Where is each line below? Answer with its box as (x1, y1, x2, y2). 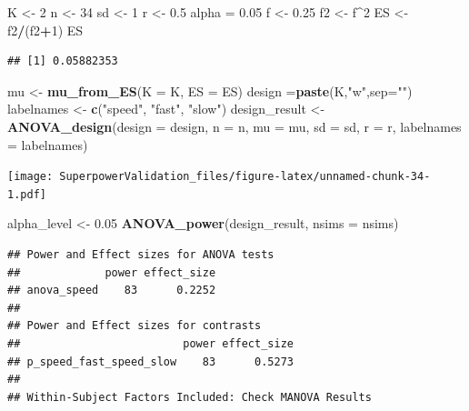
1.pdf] (7, 187, 46, 201)
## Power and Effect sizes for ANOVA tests (7, 248, 274, 262)
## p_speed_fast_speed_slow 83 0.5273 (7, 355, 294, 368)
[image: (7, 170, 54, 184)
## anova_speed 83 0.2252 (7, 284, 216, 297)
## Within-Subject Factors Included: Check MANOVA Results (7, 390, 372, 404)
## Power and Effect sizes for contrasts (7, 319, 262, 333)
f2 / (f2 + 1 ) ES (7, 20, 84, 39)
